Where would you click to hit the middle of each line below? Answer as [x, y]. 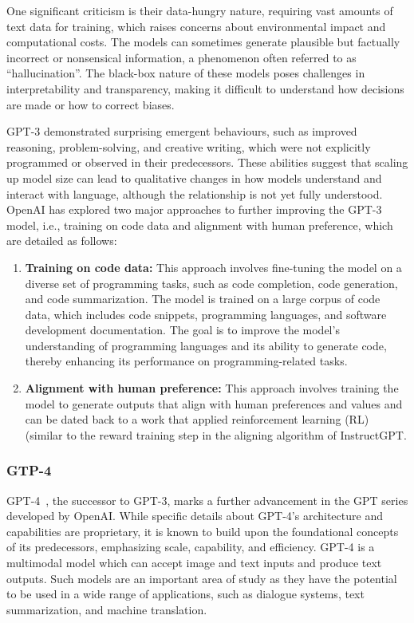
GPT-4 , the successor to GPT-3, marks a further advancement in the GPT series [207, 500]
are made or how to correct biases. [91, 104]
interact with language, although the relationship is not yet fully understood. [195, 193]
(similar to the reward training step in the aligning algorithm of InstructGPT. [216, 434]
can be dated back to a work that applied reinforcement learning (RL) [197, 419]
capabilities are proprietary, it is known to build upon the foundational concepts [203, 531]
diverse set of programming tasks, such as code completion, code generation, [211, 283]
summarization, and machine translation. [107, 609]
